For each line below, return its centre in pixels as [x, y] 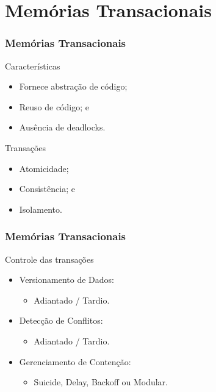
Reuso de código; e [54, 106]
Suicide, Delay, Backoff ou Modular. [101, 382]
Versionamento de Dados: [67, 280]
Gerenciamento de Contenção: [75, 361]
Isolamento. [41, 209]
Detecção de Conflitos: [61, 320]
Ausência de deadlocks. [62, 127]
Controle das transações [49, 259]
